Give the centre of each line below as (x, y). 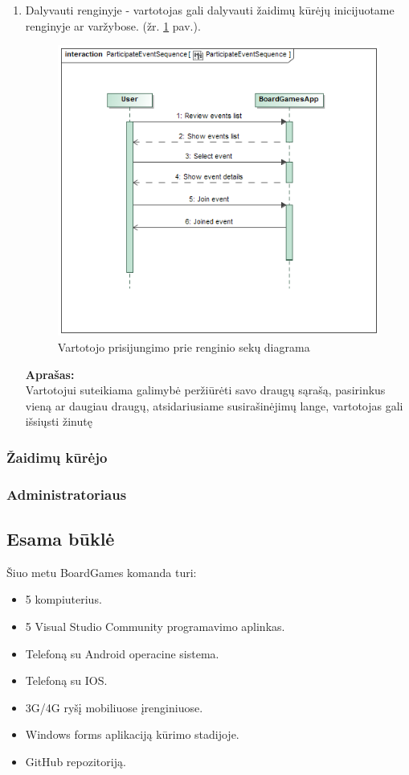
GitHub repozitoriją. (76, 761)
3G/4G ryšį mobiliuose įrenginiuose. (114, 707)
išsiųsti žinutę (59, 421)
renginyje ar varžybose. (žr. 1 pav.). (113, 25)
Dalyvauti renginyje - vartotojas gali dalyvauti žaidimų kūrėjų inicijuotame (210, 10)
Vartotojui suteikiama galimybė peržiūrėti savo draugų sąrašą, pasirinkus (205, 390)
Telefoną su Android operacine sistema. (122, 653)
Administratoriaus (67, 494)
